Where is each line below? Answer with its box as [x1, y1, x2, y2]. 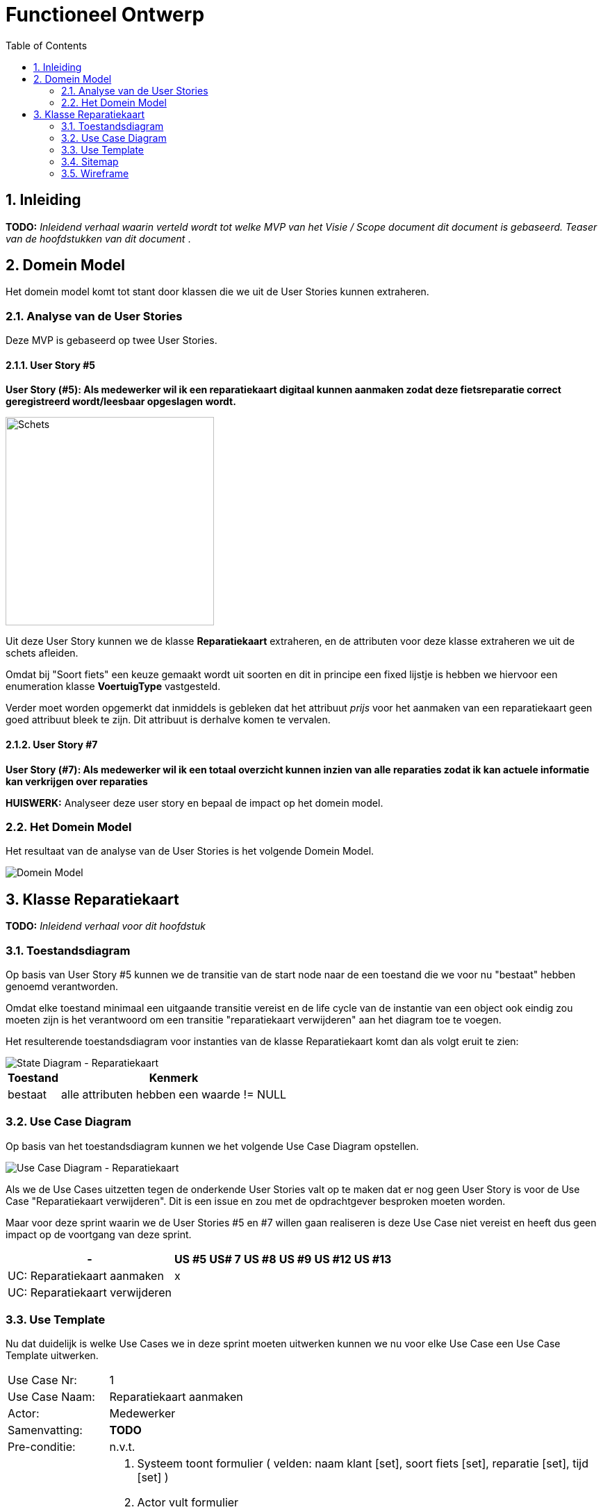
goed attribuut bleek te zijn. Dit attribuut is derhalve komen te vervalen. [6, 714, 331, 726]
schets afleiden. [6, 647, 79, 659]
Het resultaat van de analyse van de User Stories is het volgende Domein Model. [6, 845, 374, 857]
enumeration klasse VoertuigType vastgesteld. [6, 680, 221, 693]
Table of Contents [6, 39, 88, 51]
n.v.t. [109, 1440, 135, 1454]
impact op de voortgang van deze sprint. [6, 1228, 192, 1240]
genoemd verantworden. [6, 980, 118, 992]
